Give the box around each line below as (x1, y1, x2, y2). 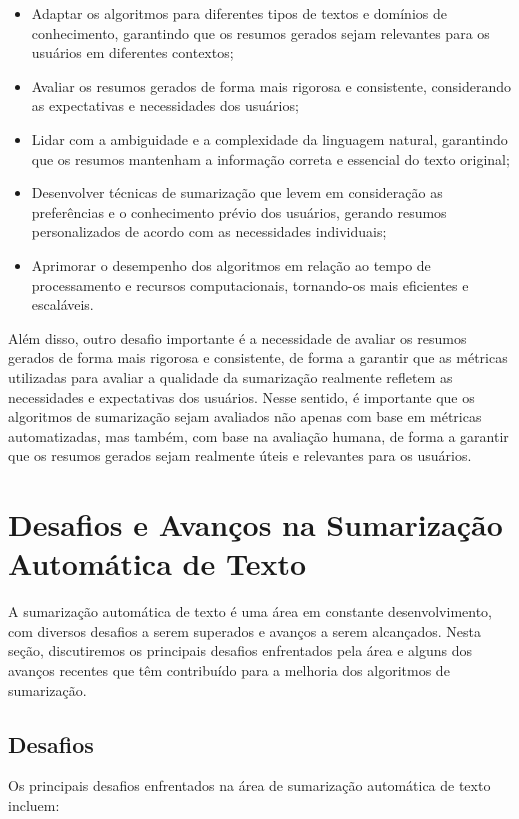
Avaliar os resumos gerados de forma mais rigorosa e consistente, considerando (31, 75, 512, 96)
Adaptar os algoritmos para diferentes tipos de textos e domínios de (31, 3, 447, 23)
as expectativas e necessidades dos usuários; (31, 95, 299, 116)
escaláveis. (31, 294, 94, 315)
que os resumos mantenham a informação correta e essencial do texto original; (31, 148, 510, 169)
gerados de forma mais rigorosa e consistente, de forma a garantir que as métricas (8, 347, 508, 368)
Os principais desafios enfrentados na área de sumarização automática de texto (8, 775, 491, 796)
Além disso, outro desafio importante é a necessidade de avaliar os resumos (8, 327, 467, 348)
